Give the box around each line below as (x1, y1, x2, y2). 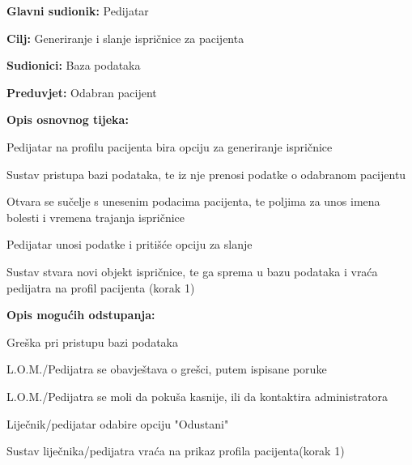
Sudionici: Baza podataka (6, 57, 141, 74)
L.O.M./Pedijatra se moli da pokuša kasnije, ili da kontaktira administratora (6, 387, 389, 404)
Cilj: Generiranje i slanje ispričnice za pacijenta (6, 29, 244, 46)
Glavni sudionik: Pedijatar (6, 2, 149, 19)
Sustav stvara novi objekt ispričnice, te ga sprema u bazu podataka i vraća (6, 262, 378, 279)
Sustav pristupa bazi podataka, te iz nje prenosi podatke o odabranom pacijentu (6, 165, 406, 182)
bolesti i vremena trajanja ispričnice (6, 208, 185, 225)
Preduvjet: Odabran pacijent (6, 83, 157, 100)
